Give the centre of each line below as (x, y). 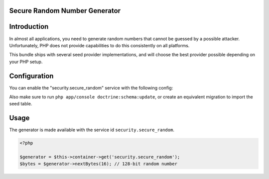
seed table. (21, 104)
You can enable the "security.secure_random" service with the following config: (91, 88)
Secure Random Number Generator (65, 11)
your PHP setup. (26, 62)
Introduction (29, 27)
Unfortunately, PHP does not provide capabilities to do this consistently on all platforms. (99, 45)
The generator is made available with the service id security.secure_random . (92, 130)
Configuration (31, 76)
